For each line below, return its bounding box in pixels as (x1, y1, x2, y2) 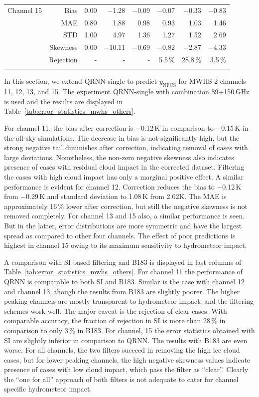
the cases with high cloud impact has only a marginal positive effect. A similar (4, 172, 244, 182)
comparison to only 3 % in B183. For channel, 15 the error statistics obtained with (4, 325, 255, 335)
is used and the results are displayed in (4, 96, 123, 106)
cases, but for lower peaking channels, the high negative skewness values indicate (4, 354, 251, 365)
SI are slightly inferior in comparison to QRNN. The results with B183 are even (4, 335, 248, 345)
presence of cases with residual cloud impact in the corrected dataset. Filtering (4, 162, 245, 172)
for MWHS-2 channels (178, 76, 246, 86)
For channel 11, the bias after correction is (4, 123, 133, 133)
